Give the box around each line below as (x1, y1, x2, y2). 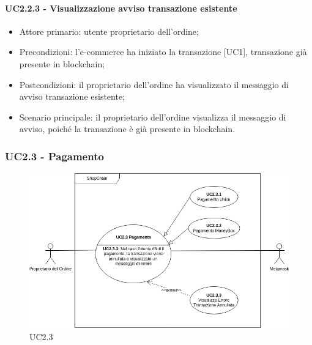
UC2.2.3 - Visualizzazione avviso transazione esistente (5, 1, 237, 14)
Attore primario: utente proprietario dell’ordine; (19, 24, 199, 37)
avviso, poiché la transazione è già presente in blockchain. (19, 122, 236, 135)
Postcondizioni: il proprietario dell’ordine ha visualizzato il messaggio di (19, 78, 289, 91)
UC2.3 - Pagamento (5, 148, 104, 163)
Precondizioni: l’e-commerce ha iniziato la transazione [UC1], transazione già (19, 45, 307, 58)
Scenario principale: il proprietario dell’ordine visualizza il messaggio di (19, 110, 286, 123)
